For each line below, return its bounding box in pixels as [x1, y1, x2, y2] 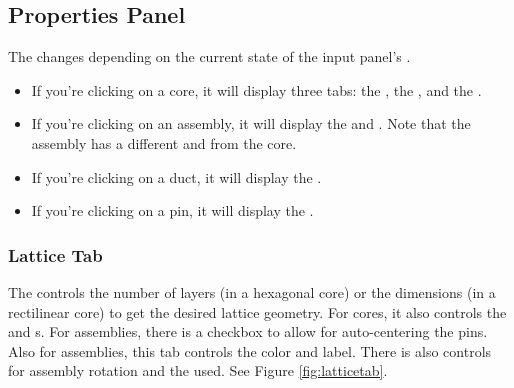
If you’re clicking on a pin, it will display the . [31, 200, 314, 221]
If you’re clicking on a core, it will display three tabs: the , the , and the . [31, 79, 482, 100]
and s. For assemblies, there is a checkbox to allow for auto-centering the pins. [8, 321, 488, 342]
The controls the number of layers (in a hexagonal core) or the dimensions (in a [8, 281, 496, 302]
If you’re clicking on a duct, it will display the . [31, 166, 322, 187]
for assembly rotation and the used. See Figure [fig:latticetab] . [8, 360, 388, 381]
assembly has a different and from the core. [31, 132, 297, 153]
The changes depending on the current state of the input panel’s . [8, 46, 411, 67]
